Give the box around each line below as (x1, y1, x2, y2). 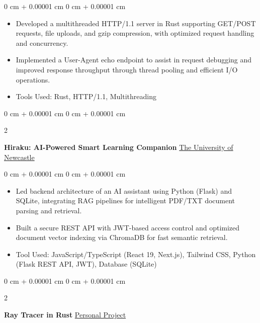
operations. (16, 74, 50, 85)
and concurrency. (16, 37, 68, 48)
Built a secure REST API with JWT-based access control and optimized (16, 222, 240, 232)
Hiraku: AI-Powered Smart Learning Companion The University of (4, 141, 233, 152)
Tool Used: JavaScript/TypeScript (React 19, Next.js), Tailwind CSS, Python (16, 249, 256, 259)
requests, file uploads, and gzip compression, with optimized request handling (16, 28, 254, 38)
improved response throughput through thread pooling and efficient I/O (16, 64, 238, 74)
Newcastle (4, 151, 35, 162)
